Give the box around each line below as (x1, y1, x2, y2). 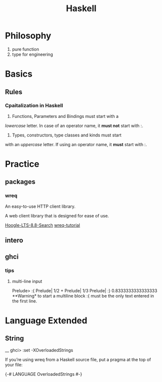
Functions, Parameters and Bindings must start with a (12, 113, 119, 119)
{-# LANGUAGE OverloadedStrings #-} (5, 371, 82, 377)
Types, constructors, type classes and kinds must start (12, 132, 122, 138)
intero (5, 236, 23, 245)
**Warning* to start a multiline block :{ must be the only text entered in (12, 293, 154, 299)
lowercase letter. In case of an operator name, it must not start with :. (5, 122, 144, 129)
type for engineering (12, 51, 53, 57)
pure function (12, 46, 40, 52)
